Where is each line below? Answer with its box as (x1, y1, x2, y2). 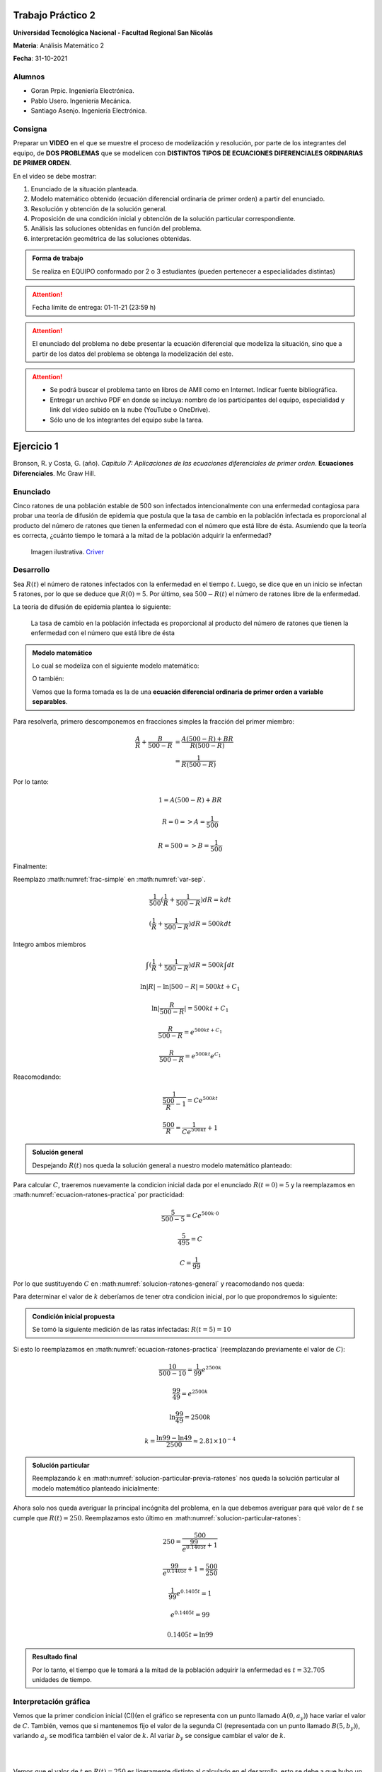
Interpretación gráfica (13, 1696, 91, 1706)
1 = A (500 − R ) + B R (158, 796, 222, 804)
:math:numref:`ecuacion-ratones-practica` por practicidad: (13, 1191, 185, 1199)
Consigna (13, 124, 47, 134)
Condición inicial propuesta (32, 1312, 115, 1320)
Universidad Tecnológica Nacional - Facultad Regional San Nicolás (13, 28, 214, 37)
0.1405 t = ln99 (166, 1630, 214, 1639)
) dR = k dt (200, 895, 231, 904)
